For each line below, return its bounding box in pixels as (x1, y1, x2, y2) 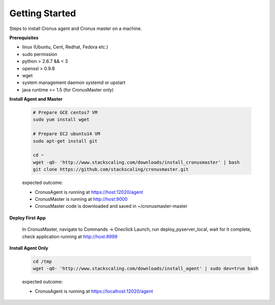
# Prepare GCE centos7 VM (33, 110, 98, 115)
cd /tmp (33, 258, 52, 264)
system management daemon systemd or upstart (22, 79, 126, 86)
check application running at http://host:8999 (22, 233, 118, 239)
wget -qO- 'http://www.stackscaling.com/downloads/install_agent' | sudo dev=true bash (33, 266, 259, 271)
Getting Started (9, 8, 76, 19)
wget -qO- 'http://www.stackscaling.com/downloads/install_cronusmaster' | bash (33, 159, 240, 165)
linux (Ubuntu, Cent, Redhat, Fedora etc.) (22, 44, 108, 50)
